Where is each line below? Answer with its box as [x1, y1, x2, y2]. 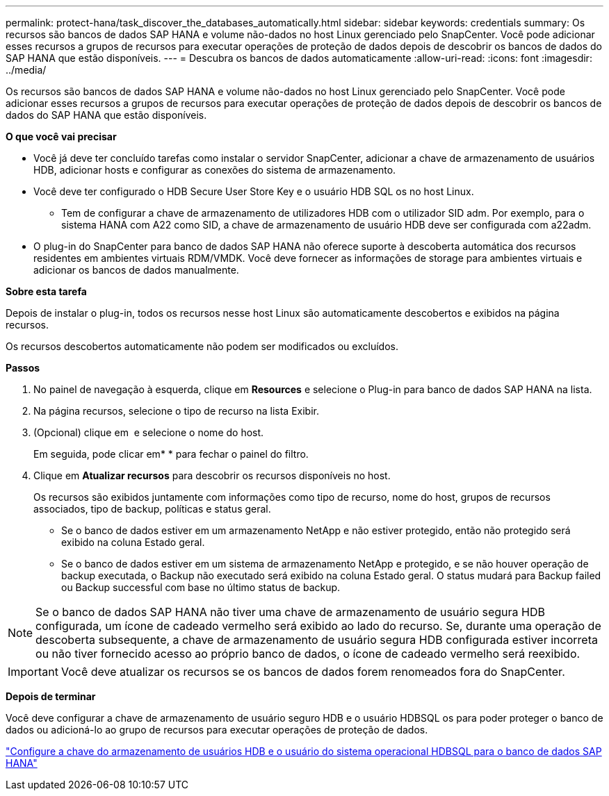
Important [8, 665, 58, 679]
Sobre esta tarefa [6, 285, 87, 297]
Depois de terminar [6, 690, 96, 702]
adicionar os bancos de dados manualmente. [33, 264, 239, 276]
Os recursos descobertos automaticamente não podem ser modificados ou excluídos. [6, 340, 398, 352]
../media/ [6, 64, 47, 76]
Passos [6, 362, 40, 374]
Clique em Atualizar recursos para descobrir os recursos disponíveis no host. [33, 470, 391, 481]
